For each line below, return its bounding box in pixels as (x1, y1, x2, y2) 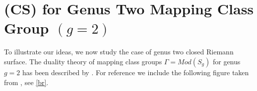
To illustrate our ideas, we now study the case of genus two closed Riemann (4, 46, 234, 57)
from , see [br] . (4, 77, 49, 87)
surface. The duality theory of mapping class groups (4, 56, 162, 66)
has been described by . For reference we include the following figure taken (22, 67, 249, 77)
